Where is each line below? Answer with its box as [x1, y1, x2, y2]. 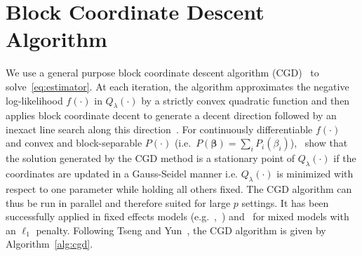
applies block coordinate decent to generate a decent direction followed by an [6, 108, 337, 123]
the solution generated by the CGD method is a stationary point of [6, 151, 295, 166]
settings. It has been [241, 195, 329, 210]
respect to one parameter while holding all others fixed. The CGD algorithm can [6, 182, 352, 196]
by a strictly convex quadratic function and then [141, 93, 350, 107]
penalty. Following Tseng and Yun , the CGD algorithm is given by [36, 222, 326, 237]
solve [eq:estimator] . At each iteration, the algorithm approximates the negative [6, 79, 349, 93]
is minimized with [276, 166, 354, 181]
